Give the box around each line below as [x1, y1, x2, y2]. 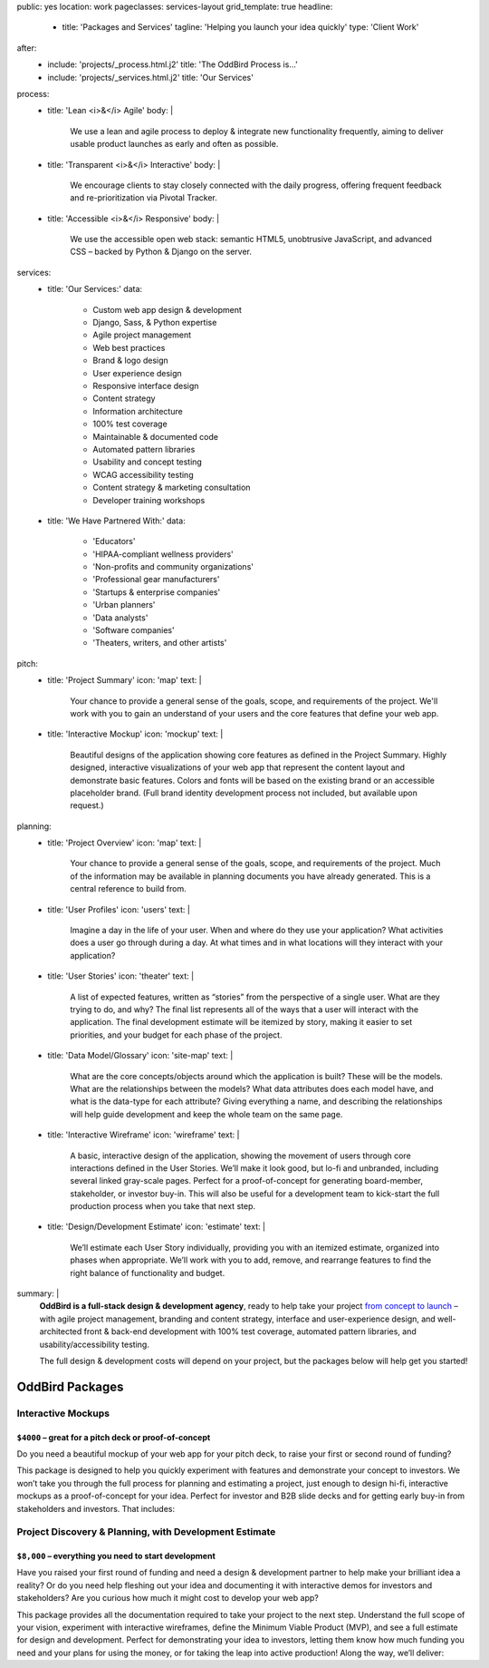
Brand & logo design [92, 355, 169, 366]
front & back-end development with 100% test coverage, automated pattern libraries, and [83, 1326, 417, 1337]
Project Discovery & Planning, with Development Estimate [16, 1526, 276, 1538]
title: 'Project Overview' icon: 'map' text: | [47, 837, 202, 848]
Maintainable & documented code [92, 431, 219, 442]
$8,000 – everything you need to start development [16, 1551, 216, 1562]
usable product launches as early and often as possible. [70, 139, 279, 150]
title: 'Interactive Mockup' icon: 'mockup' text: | [47, 728, 224, 739]
